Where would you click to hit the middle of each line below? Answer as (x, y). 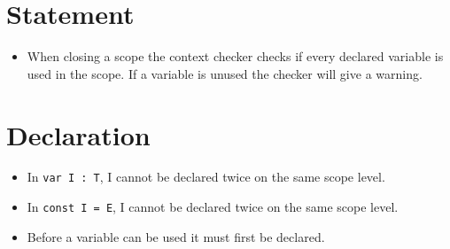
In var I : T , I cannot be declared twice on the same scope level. (206, 177)
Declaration (78, 134)
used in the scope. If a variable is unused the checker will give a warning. (225, 73)
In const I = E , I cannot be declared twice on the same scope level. (213, 207)
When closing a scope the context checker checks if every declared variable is (235, 56)
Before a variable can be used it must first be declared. (176, 236)
